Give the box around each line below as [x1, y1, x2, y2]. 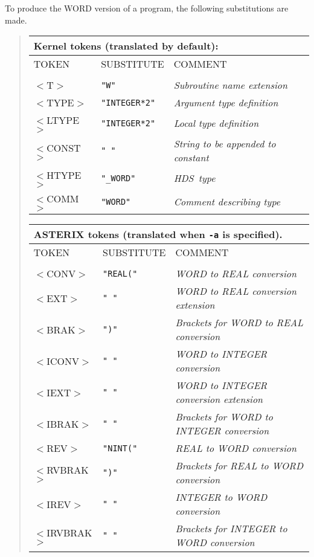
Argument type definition [173, 95, 278, 110]
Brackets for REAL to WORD [175, 459, 304, 473]
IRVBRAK [46, 525, 92, 539]
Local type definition [173, 116, 259, 130]
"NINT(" [103, 443, 138, 453]
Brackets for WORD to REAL [175, 315, 304, 330]
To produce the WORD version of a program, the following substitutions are [5, 2, 289, 14]
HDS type [173, 171, 216, 185]
